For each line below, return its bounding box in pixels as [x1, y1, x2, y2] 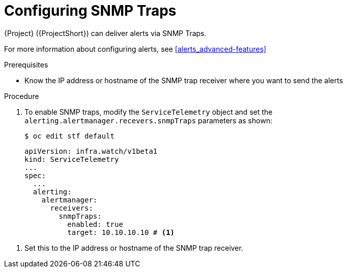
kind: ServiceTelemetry [24, 155, 119, 163]
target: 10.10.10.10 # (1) [67, 228, 175, 236]
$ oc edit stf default [24, 131, 115, 140]
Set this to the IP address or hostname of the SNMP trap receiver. [24, 243, 243, 252]
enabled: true [67, 220, 123, 228]
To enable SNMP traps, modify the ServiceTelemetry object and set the [24, 107, 273, 116]
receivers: [50, 203, 93, 212]
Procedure [4, 91, 39, 100]
